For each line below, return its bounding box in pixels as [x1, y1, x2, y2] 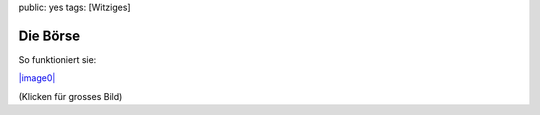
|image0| [18, 72, 56, 84]
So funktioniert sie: [18, 53, 97, 65]
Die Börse [18, 27, 80, 44]
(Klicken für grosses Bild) [18, 90, 123, 102]
